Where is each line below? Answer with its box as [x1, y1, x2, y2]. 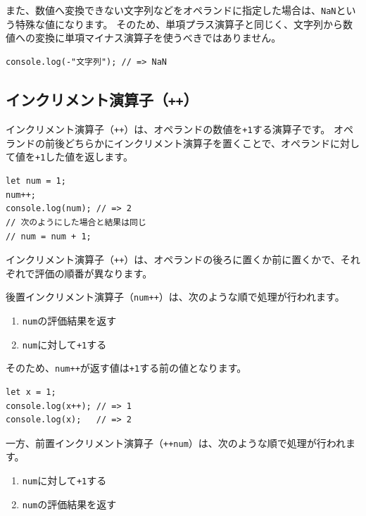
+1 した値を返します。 [35, 149, 133, 164]
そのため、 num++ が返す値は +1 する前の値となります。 [6, 360, 247, 375]
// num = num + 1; [6, 231, 91, 241]
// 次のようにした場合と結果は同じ [6, 217, 146, 227]
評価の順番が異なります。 [34, 265, 153, 280]
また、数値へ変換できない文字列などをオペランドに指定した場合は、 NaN [6, 3, 336, 17]
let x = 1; [6, 386, 56, 397]
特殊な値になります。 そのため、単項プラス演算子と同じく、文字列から [15, 16, 343, 31]
